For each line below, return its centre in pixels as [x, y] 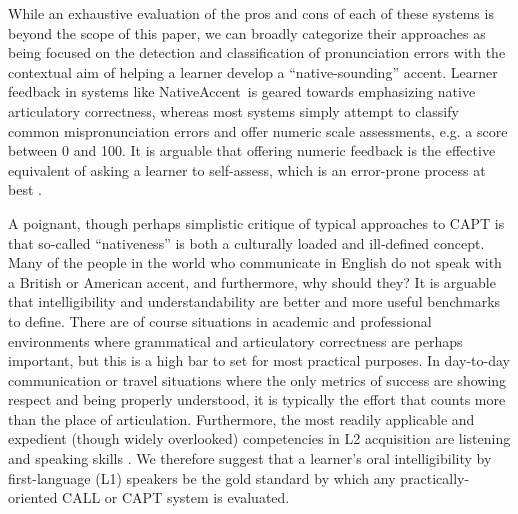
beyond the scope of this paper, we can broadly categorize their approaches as [247, 32]
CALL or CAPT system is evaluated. [176, 497]
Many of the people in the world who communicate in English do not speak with [255, 262]
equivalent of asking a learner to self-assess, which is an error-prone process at [247, 169]
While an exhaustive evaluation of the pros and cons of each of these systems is [251, 13]
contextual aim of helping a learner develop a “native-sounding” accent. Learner [253, 71]
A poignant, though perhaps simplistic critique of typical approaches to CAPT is [256, 222]
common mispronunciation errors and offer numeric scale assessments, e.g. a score [258, 130]
